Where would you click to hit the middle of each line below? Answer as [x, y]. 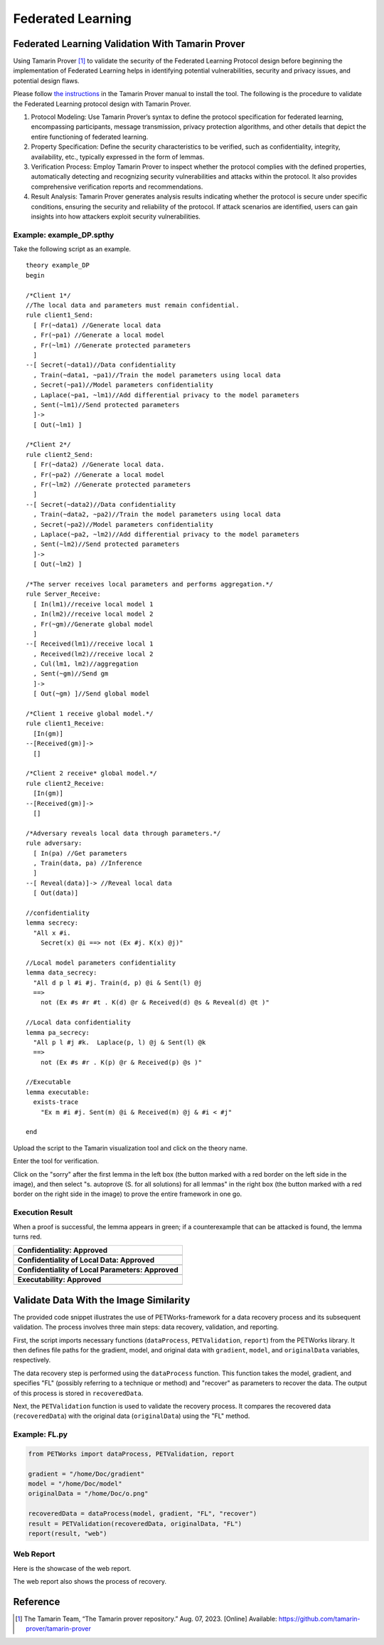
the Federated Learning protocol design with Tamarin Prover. [102, 104]
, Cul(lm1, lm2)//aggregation [86, 664]
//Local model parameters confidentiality [101, 962]
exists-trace [56, 1102]
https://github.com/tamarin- [319, 1619]
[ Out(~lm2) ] [58, 564]
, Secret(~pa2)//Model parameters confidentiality [123, 524]
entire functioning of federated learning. [90, 137]
